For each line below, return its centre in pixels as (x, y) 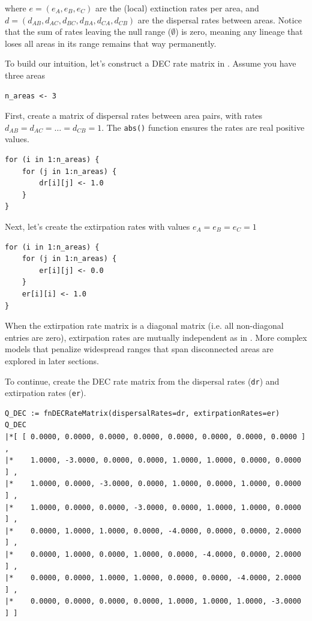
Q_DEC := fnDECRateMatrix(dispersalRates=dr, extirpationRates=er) (142, 413)
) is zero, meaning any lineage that (239, 31)
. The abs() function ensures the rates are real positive (203, 127)
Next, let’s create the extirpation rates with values (97, 226)
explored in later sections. (52, 360)
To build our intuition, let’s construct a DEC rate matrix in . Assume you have (151, 63)
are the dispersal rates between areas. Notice (220, 19)
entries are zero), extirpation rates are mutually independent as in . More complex (156, 337)
